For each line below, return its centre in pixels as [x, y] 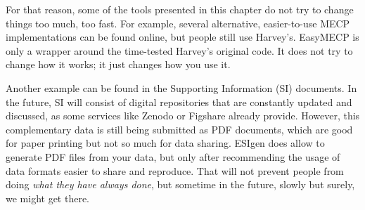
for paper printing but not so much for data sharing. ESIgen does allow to [165, 143]
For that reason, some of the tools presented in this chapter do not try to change [180, 9]
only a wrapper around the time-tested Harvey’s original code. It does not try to [179, 50]
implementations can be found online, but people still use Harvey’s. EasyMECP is [182, 37]
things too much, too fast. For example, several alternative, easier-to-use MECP [178, 23]
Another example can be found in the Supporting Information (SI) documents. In [181, 87]
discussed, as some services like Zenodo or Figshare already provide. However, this [183, 116]
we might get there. [48, 198]
